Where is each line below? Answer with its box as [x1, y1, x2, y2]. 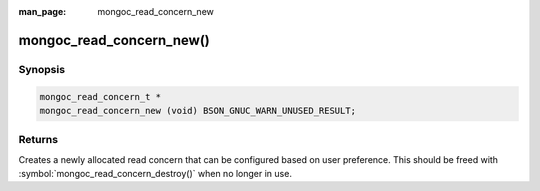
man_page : [18, 6, 67, 17]
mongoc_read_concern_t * [39, 91, 162, 102]
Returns [18, 133, 59, 147]
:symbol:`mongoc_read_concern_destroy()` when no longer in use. [18, 168, 292, 180]
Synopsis [18, 62, 65, 76]
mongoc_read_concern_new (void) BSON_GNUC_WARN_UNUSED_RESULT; [39, 105, 357, 116]
